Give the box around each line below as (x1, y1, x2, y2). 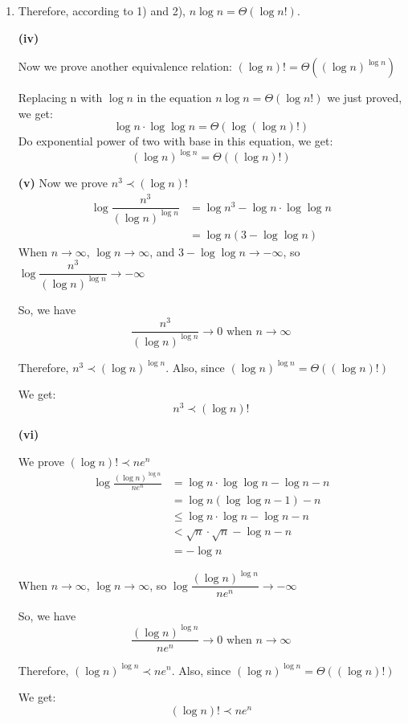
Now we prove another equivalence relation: (18, 58, 232, 75)
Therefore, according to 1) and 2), (18, 2, 186, 18)
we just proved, (327, 89, 402, 106)
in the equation (137, 89, 212, 106)
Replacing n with (18, 89, 103, 106)
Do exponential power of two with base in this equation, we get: (18, 133, 333, 149)
